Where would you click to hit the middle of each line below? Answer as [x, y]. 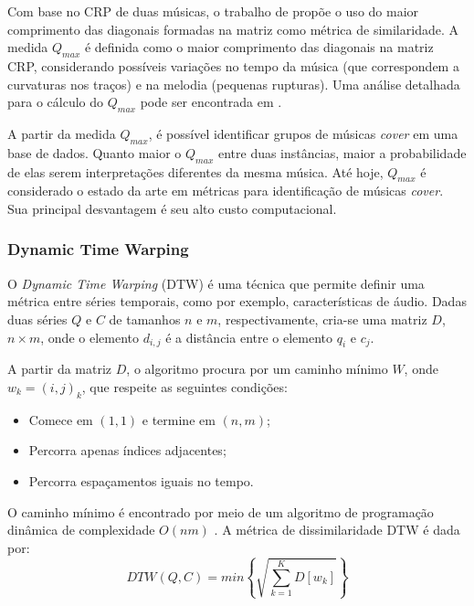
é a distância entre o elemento [249, 337]
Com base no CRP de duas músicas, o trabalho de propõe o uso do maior [213, 11]
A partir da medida [62, 133]
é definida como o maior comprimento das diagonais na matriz [259, 47]
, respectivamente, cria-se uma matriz [322, 319]
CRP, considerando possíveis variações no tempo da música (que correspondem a [233, 65]
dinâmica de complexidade [81, 530]
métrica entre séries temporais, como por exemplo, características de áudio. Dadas [237, 301]
